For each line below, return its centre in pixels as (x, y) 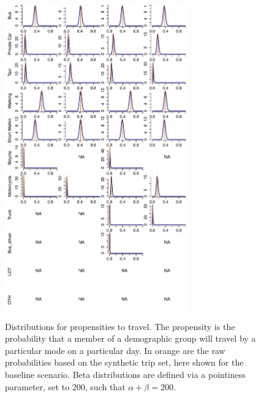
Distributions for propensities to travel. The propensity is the (120, 326)
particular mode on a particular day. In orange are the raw (115, 350)
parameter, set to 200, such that (65, 386)
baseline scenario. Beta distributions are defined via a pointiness (125, 375)
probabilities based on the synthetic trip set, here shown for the (124, 362)
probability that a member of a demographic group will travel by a (130, 338)
